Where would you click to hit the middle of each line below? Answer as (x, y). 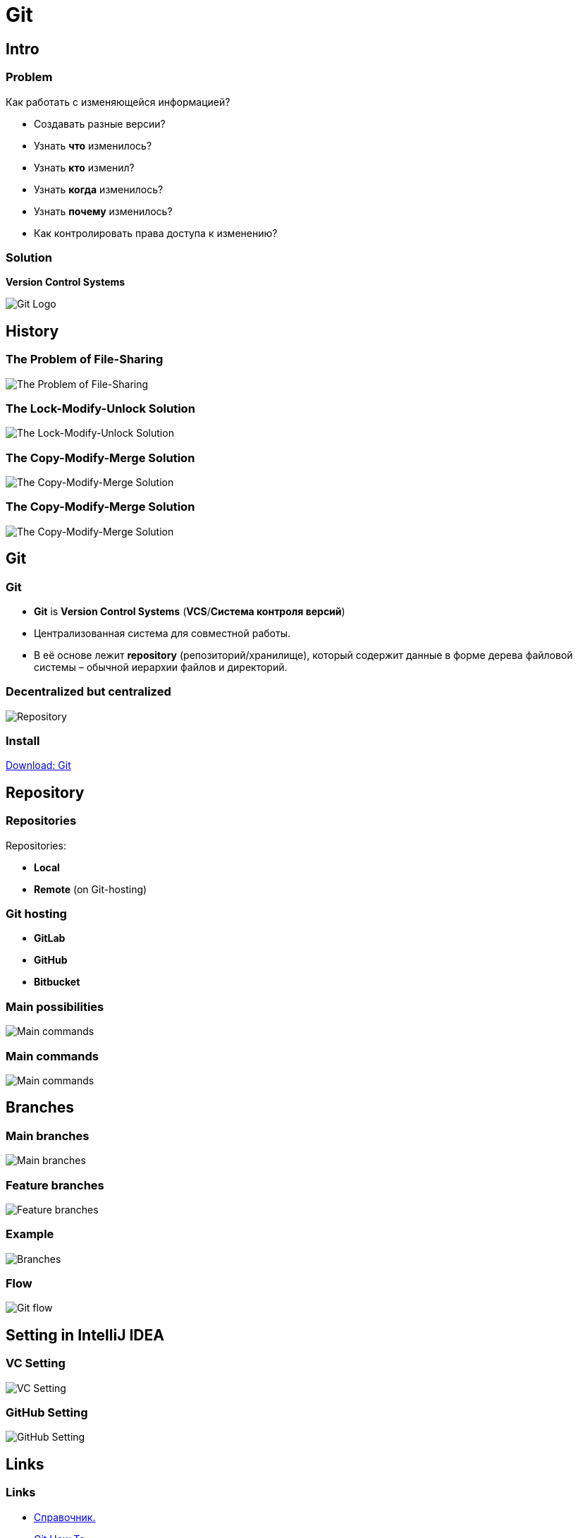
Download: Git (38, 765)
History (32, 331)
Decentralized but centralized (88, 692)
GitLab (50, 938)
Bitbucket (57, 982)
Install (23, 741)
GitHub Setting (47, 1413)
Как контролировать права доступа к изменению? (156, 233)
